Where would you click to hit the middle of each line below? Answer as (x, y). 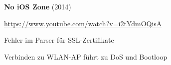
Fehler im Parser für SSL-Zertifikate (59, 40)
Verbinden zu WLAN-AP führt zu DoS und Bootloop (86, 56)
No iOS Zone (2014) (38, 6)
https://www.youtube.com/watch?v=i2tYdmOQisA (83, 23)
